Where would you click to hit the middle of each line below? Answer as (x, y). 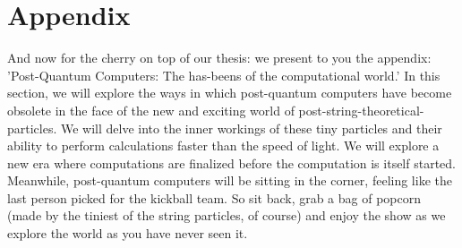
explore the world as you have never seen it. (128, 233)
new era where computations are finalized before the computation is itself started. (231, 162)
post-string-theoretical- (361, 110)
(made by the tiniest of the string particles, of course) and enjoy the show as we (227, 215)
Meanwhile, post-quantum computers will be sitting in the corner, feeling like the (230, 180)
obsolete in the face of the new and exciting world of (151, 110)
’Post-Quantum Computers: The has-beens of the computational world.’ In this (224, 75)
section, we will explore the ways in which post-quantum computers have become (230, 93)
